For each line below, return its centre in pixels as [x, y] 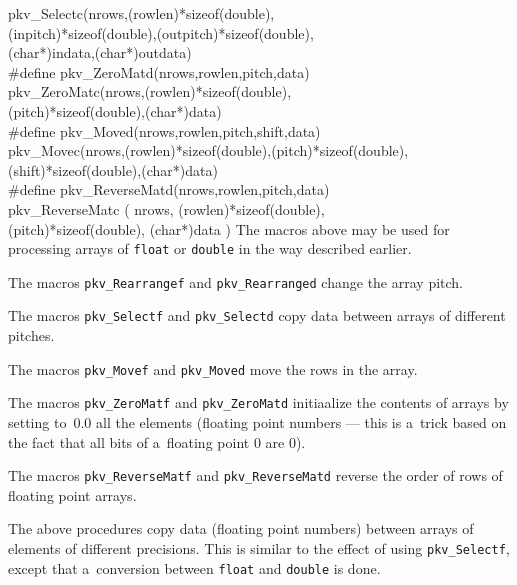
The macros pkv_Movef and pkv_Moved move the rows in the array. [213, 368]
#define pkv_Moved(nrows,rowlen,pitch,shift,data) [164, 130]
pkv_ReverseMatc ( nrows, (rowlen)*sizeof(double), [166, 208]
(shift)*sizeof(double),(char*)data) [113, 169]
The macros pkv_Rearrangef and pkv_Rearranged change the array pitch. [236, 281]
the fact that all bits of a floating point [129, 441]
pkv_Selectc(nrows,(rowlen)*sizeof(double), [141, 13]
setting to [37, 422]
